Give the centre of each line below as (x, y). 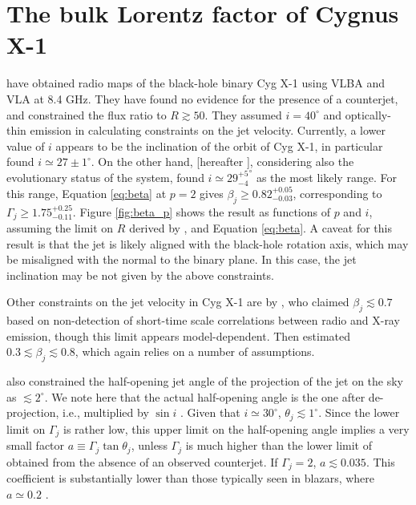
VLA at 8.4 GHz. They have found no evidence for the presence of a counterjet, (202, 98)
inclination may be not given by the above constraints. (140, 275)
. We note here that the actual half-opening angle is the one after (205, 396)
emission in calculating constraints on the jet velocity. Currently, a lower (208, 130)
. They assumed (243, 114)
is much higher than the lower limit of (279, 445)
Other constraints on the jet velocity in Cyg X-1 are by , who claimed (178, 302)
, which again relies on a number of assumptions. (195, 351)
